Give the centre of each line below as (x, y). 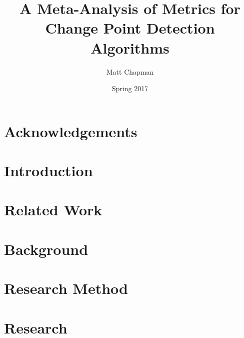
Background (46, 249)
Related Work (53, 210)
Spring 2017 (130, 88)
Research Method (66, 288)
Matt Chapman (130, 71)
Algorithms (130, 47)
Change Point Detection (130, 28)
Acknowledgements (71, 131)
